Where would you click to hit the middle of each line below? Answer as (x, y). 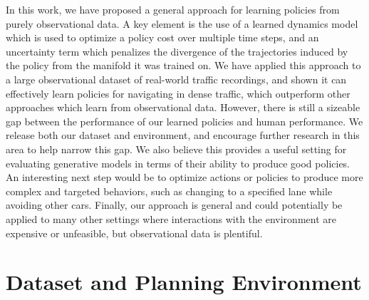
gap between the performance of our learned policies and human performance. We (184, 121)
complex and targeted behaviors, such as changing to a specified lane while (169, 191)
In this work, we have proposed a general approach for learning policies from (173, 9)
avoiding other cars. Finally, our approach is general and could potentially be (174, 205)
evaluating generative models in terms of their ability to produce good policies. (178, 163)
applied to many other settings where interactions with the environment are (171, 218)
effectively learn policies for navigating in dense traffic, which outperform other (178, 93)
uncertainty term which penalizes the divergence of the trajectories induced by (177, 51)
